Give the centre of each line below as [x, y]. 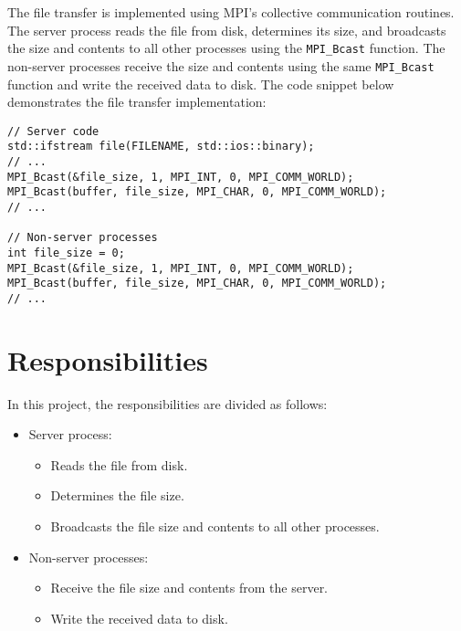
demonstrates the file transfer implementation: [137, 102]
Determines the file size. [117, 495]
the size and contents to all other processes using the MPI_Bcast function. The [226, 48]
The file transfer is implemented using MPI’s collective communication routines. [231, 12]
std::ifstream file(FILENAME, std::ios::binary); [161, 147]
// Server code [53, 131]
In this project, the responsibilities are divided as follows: [168, 403]
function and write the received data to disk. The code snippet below [201, 84]
